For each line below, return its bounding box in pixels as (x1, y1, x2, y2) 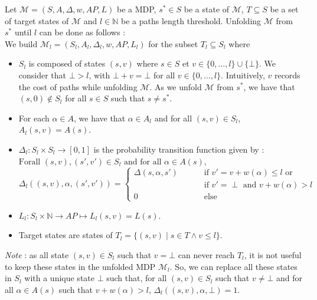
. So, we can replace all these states (169, 260, 298, 272)
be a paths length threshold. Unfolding (121, 14, 262, 27)
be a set (270, 3, 299, 15)
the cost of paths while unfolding (18, 80, 138, 93)
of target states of (5, 14, 69, 27)
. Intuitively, (221, 68, 265, 81)
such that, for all (106, 272, 167, 284)
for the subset (148, 37, 198, 50)
